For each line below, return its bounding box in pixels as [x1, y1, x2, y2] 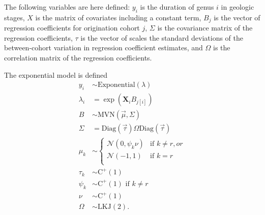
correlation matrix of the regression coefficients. [4, 52, 152, 63]
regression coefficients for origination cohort [4, 22, 140, 33]
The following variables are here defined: [4, 2, 130, 12]
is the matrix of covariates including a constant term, [35, 12, 201, 22]
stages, [4, 12, 25, 22]
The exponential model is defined [4, 69, 108, 80]
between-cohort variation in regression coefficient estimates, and [4, 42, 203, 53]
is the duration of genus [140, 2, 214, 12]
